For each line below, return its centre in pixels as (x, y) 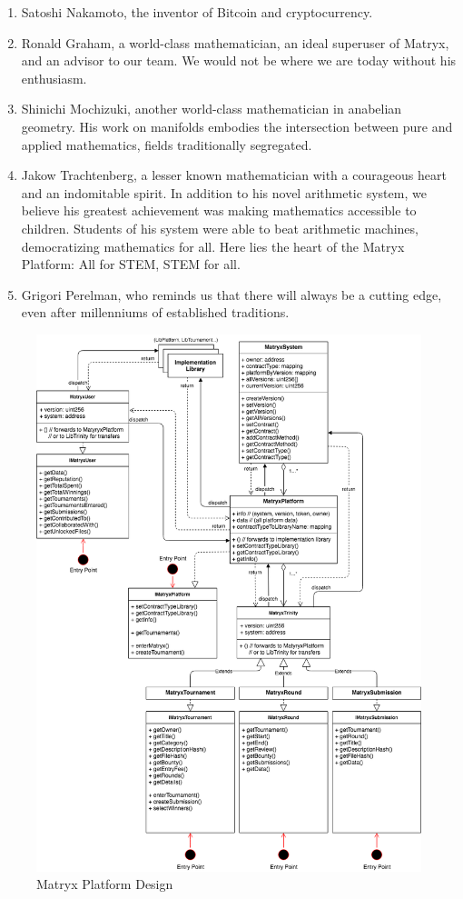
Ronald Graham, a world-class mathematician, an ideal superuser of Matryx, (235, 42)
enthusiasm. (54, 78)
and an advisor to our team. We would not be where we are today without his (239, 60)
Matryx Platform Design (105, 884)
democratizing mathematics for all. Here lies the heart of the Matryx (213, 246)
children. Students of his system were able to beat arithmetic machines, (220, 228)
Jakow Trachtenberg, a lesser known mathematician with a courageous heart (234, 175)
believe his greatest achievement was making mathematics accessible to (219, 210)
